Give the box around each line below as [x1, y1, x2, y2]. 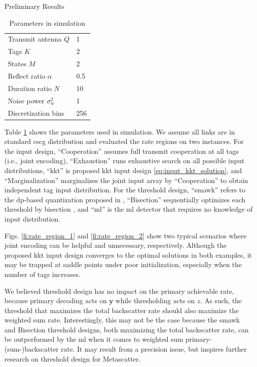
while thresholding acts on [115, 295, 195, 306]
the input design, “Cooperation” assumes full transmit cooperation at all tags [4, 145, 239, 156]
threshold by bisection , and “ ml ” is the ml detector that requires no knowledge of [4, 204, 253, 214]
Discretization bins [8, 107, 65, 118]
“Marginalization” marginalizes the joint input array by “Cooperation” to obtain [4, 175, 248, 185]
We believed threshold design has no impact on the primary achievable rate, [4, 285, 234, 296]
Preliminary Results [4, 1, 65, 11]
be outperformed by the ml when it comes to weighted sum [4, 334, 184, 344]
